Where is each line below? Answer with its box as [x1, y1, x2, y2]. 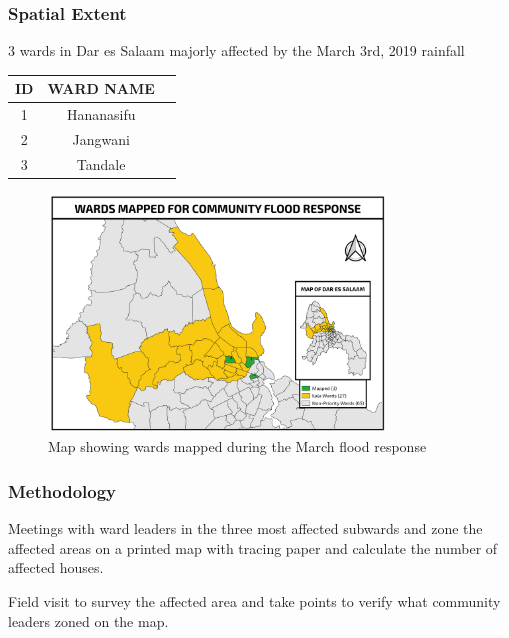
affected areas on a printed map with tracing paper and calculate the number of [8, 537, 498, 558]
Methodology [8, 478, 117, 503]
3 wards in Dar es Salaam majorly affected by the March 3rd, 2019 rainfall [8, 40, 465, 61]
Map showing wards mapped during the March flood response [48, 436, 427, 457]
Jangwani [72, 129, 130, 149]
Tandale [76, 153, 126, 174]
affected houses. [8, 557, 104, 578]
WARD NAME [47, 78, 155, 99]
